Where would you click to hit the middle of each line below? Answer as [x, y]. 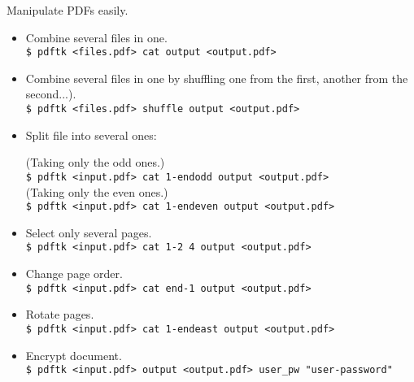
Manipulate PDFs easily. [68, 10]
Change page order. [74, 273]
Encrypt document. [74, 355]
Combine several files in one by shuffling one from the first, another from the [217, 78]
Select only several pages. [89, 232]
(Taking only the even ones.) [97, 191]
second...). [51, 94]
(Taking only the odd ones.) [95, 162]
